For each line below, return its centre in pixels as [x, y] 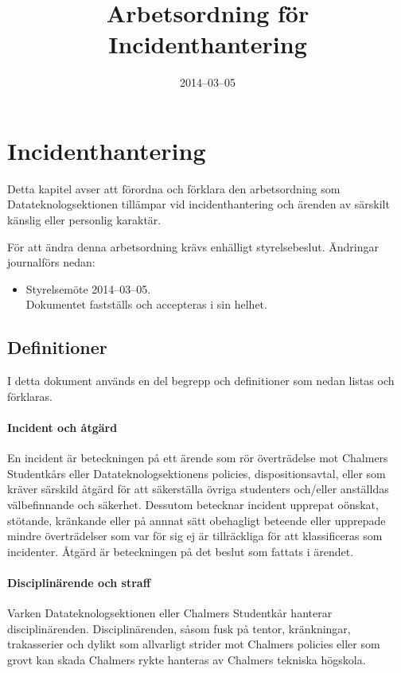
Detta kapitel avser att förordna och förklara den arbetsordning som [174, 188]
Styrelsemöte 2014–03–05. [88, 288]
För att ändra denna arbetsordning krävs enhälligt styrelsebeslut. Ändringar [193, 246]
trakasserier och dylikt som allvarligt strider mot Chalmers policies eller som [194, 644]
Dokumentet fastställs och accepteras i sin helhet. [146, 304]
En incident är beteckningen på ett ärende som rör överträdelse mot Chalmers [198, 458]
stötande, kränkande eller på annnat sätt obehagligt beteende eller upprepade [197, 520]
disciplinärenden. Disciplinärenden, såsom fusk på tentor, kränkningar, [179, 628]
